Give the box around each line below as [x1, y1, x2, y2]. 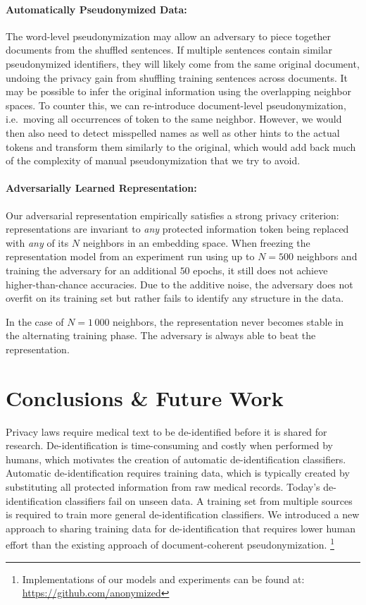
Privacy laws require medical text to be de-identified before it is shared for [6, 424, 327, 439]
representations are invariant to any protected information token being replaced [6, 221, 349, 236]
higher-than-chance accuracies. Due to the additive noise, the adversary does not [6, 276, 353, 291]
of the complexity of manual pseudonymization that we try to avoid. [6, 153, 301, 168]
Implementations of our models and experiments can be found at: [22, 571, 305, 586]
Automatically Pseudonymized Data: [6, 1, 187, 16]
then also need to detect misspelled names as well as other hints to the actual [6, 125, 340, 140]
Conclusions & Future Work [6, 383, 284, 412]
